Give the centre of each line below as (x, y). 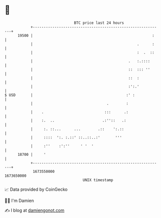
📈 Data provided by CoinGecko (36, 189)
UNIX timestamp (98, 180)
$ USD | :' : (70, 95)
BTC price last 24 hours (99, 23)
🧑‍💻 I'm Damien (19, 201)
